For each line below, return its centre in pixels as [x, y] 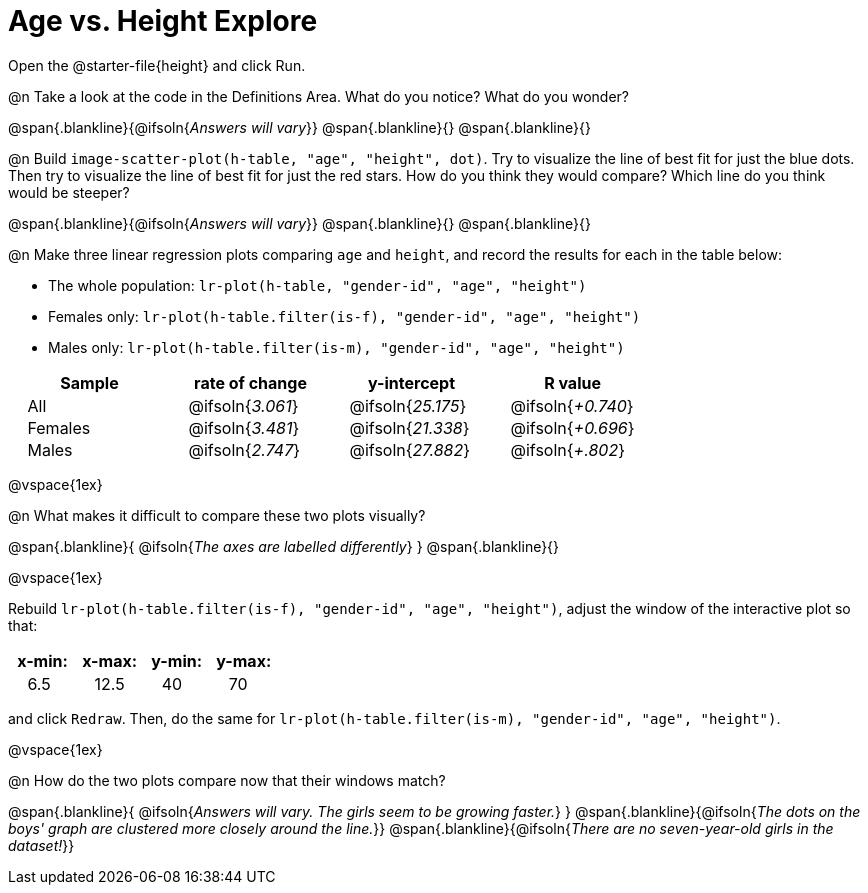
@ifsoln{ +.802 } [567, 449]
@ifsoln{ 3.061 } [243, 405]
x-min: [42, 660]
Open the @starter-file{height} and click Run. [157, 65]
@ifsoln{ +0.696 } [572, 427]
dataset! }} [41, 845]
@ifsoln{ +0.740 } [572, 405]
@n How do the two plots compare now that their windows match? [227, 780]
